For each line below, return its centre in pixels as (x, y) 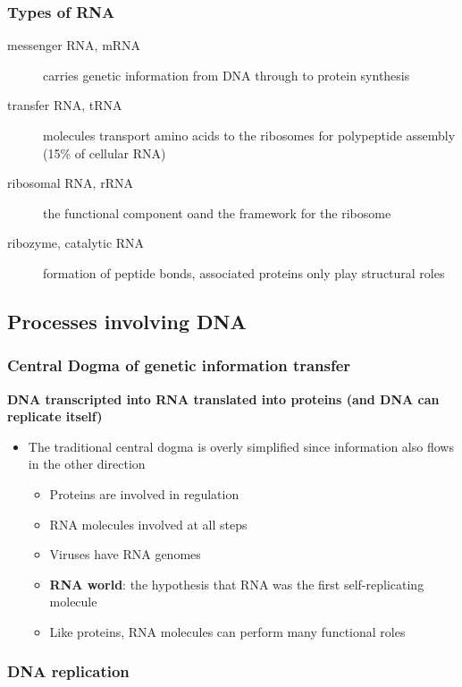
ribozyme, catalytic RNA (76, 243)
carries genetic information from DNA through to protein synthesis (227, 75)
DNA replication (68, 671)
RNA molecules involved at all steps (148, 524)
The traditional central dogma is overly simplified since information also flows (241, 446)
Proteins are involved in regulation (144, 493)
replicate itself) (55, 416)
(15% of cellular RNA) (105, 153)
